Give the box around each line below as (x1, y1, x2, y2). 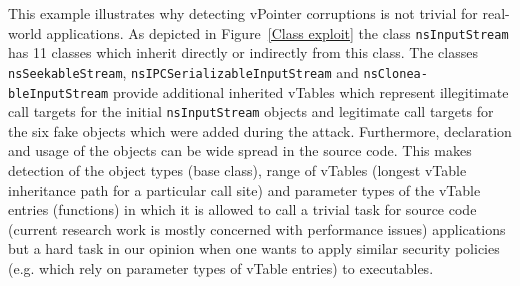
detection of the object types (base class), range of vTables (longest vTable (8, 160, 467, 180)
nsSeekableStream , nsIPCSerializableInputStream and (8, 61, 359, 82)
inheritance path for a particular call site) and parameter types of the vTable (8, 179, 481, 200)
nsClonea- (363, 66, 428, 81)
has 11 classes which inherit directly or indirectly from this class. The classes (8, 42, 478, 63)
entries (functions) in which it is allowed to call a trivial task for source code (8, 199, 477, 220)
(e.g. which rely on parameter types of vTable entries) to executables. (8, 257, 434, 278)
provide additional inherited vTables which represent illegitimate (112, 81, 509, 102)
